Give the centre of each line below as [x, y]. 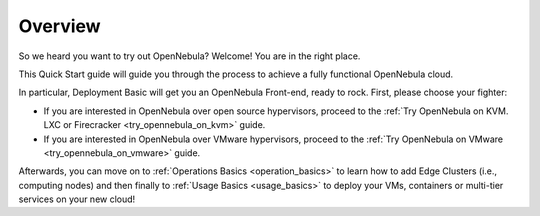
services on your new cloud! [77, 199]
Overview [59, 26]
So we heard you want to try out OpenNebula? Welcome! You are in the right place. [189, 56]
